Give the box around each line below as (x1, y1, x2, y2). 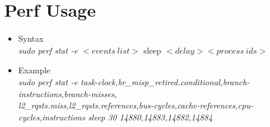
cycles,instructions (18, 110, 85, 123)
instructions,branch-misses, (18, 87, 117, 100)
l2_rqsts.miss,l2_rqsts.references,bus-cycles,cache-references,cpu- (18, 99, 254, 111)
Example (18, 64, 51, 76)
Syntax (18, 32, 44, 45)
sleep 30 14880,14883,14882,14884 (88, 110, 213, 123)
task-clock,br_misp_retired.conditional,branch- (80, 75, 250, 88)
